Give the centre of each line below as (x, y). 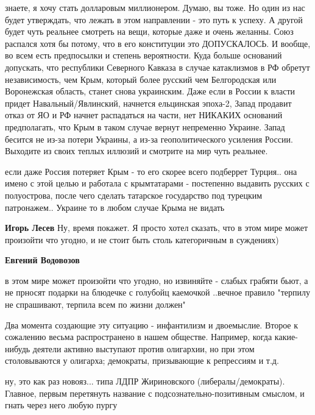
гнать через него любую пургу (61, 405)
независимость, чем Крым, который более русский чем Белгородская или (141, 79)
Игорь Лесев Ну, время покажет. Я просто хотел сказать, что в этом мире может (157, 228)
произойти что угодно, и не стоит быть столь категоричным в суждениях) (142, 239)
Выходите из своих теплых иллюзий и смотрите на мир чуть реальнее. (136, 151)
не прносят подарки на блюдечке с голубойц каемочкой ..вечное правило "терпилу (157, 292)
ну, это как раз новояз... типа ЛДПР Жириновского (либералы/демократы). (145, 381)
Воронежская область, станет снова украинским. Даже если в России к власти (150, 91)
